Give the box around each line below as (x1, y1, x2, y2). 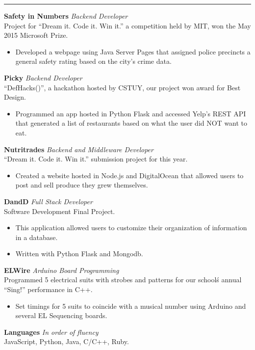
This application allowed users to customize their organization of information (15, 222, 247, 233)
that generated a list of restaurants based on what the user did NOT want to (15, 118, 248, 128)
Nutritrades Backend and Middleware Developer (4, 144, 153, 154)
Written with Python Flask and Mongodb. (15, 248, 143, 259)
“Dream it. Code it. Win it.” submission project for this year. (4, 154, 188, 164)
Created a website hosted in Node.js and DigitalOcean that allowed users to (15, 170, 244, 180)
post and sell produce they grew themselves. (15, 180, 148, 190)
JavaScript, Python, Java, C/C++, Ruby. (4, 336, 129, 347)
